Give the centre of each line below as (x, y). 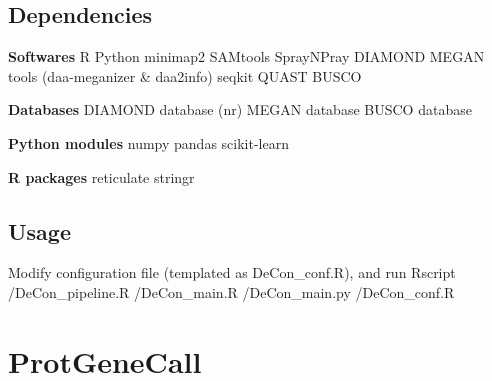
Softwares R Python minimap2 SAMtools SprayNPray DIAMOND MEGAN (246, 56)
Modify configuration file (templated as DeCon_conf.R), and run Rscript (232, 272)
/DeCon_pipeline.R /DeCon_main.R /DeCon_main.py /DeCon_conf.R (231, 291)
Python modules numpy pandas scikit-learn (148, 142)
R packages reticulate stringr (101, 176)
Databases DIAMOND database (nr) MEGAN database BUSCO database (240, 109)
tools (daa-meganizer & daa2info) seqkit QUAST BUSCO (185, 75)
